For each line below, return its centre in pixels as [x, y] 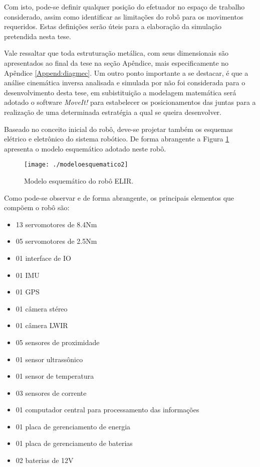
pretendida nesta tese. [38, 36]
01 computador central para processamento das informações [107, 410]
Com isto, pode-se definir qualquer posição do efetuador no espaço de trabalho [124, 7]
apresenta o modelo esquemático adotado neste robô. [85, 148]
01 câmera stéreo [42, 308]
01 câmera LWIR [42, 325]
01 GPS [28, 292]
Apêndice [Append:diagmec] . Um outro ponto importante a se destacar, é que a [126, 72]
